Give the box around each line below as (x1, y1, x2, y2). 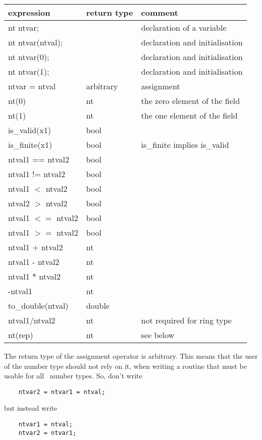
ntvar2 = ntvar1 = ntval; (18, 388, 106, 396)
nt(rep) (8, 329, 33, 341)
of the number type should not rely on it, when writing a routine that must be (4, 360, 247, 371)
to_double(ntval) (8, 300, 69, 311)
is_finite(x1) (8, 139, 53, 150)
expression (8, 7, 50, 18)
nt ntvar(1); (8, 66, 49, 77)
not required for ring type (141, 314, 232, 326)
